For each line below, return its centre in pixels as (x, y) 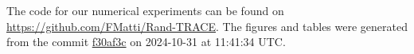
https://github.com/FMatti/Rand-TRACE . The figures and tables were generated (207, 26)
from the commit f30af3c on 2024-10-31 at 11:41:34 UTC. (146, 42)
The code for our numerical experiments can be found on (145, 10)
